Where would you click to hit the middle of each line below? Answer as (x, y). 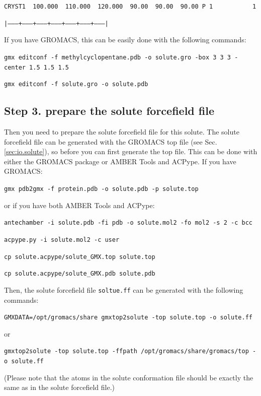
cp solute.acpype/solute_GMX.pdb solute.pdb (80, 274)
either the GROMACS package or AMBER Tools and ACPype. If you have (120, 161)
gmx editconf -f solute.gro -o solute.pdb (76, 84)
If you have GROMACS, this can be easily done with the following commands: (125, 40)
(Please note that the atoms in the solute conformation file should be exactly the (129, 377)
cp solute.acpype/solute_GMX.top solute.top (80, 257)
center (15, 67)
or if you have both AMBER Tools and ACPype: (79, 205)
